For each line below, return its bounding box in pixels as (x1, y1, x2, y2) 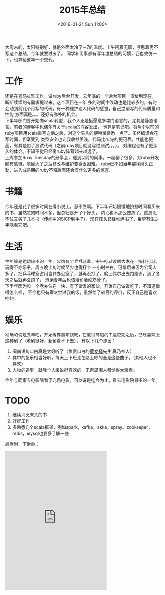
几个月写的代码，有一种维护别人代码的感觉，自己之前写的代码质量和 (22, 105, 160, 111)
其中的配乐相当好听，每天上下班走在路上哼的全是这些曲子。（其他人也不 (12, 354, 157, 360)
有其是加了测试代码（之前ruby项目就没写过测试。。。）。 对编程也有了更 (13, 142, 153, 148)
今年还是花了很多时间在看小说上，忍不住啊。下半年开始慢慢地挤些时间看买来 (5, 203, 160, 209)
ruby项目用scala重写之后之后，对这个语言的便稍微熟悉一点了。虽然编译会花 (5, 130, 159, 136)
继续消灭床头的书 (12, 411, 47, 417)
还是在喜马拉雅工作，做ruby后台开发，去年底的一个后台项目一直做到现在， (5, 93, 156, 99)
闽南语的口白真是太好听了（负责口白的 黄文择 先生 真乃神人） (12, 348, 134, 354)
